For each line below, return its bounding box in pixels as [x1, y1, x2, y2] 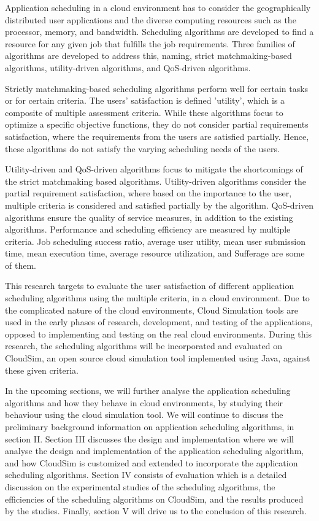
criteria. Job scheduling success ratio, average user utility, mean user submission [5, 234, 306, 247]
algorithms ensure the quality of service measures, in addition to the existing [5, 210, 293, 223]
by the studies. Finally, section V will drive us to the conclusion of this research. [5, 504, 307, 517]
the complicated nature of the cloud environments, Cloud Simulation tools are [5, 303, 298, 316]
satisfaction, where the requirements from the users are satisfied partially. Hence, [5, 129, 309, 142]
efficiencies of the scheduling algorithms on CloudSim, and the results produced [5, 492, 304, 505]
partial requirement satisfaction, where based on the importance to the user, [5, 187, 292, 199]
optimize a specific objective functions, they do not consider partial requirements [5, 118, 309, 131]
